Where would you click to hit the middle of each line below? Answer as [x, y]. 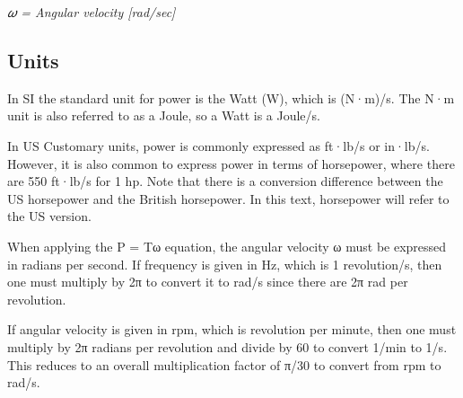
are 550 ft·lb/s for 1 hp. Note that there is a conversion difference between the [225, 181]
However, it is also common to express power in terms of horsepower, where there [231, 163]
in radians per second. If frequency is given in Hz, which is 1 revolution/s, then [225, 264]
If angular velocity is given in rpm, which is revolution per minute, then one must [232, 329]
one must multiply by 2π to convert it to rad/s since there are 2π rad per [208, 282]
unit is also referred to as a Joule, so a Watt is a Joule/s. [164, 115]
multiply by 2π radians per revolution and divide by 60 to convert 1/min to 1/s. [227, 346]
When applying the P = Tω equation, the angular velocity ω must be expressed [227, 246]
